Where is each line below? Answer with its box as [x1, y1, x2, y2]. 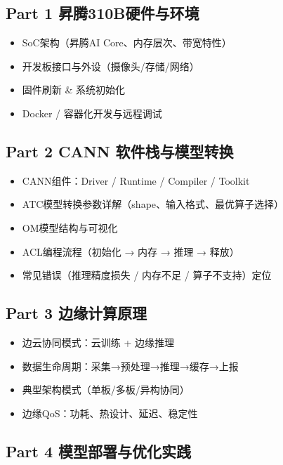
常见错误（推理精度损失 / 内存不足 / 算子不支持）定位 [22, 268, 272, 282]
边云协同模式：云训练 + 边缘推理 [22, 334, 175, 349]
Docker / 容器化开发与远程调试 [22, 105, 162, 120]
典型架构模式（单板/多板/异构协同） [22, 382, 190, 397]
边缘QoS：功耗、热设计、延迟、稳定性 [22, 405, 198, 420]
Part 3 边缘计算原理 [6, 302, 147, 324]
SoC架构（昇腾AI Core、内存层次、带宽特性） [22, 35, 232, 50]
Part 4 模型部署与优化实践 [6, 440, 192, 461]
